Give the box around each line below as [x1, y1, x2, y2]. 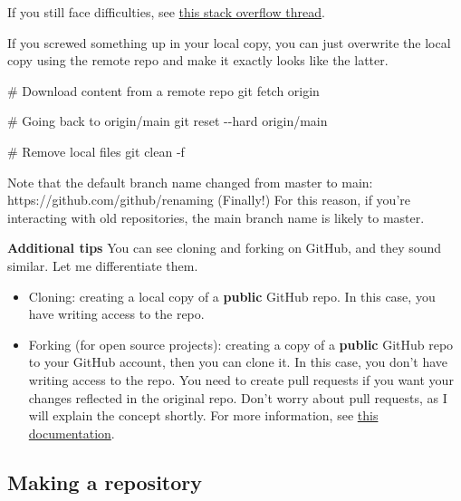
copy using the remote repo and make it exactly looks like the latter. [7, 51, 389, 70]
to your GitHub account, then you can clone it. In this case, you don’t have [28, 352, 448, 371]
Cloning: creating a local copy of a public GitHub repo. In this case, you [28, 286, 436, 305]
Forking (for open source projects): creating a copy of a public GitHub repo [28, 334, 454, 353]
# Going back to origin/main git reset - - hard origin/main [7, 111, 328, 130]
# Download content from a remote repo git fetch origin [7, 81, 320, 100]
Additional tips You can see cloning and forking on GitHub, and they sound [7, 238, 442, 257]
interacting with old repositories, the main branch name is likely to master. [7, 207, 425, 226]
